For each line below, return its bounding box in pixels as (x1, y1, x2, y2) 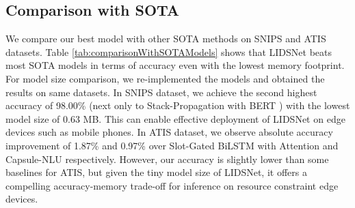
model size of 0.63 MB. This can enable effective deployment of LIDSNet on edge (5, 111, 345, 125)
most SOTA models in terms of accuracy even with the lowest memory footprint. (5, 58, 345, 72)
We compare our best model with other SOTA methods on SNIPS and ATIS (5, 31, 326, 46)
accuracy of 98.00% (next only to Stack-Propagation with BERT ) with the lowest (5, 98, 350, 113)
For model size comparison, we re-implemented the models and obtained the (5, 71, 325, 85)
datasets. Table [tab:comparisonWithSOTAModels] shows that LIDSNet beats (5, 44, 332, 59)
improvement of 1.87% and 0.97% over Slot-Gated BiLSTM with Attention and (5, 138, 339, 152)
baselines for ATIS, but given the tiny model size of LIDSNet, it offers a (5, 165, 307, 179)
